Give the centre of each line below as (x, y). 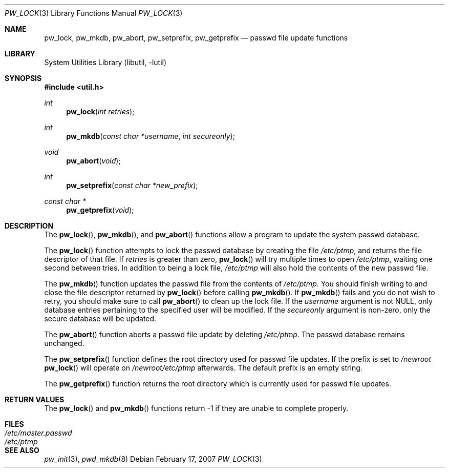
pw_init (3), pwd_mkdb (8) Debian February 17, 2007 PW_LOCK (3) (153, 459)
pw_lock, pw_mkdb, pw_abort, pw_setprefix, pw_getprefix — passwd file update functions (196, 38)
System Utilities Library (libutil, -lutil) (105, 62)
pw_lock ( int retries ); (100, 111)
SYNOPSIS (23, 78)
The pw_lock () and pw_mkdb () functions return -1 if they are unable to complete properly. (196, 408)
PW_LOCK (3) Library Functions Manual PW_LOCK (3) (94, 13)
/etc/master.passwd (38, 433)
